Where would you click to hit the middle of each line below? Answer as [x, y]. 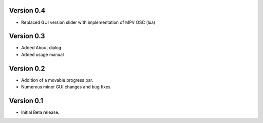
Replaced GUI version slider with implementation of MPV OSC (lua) [88, 22]
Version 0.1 [26, 100]
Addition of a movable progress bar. [57, 80]
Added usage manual [43, 54]
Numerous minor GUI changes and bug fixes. [66, 87]
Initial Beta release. [40, 112]
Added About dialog [41, 48]
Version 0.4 [27, 10]
